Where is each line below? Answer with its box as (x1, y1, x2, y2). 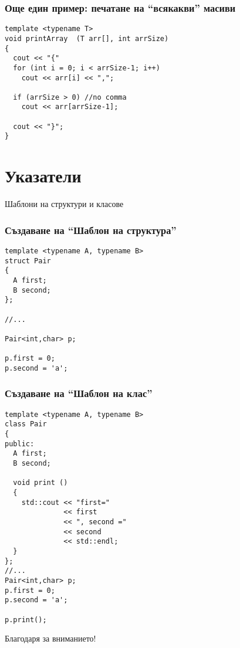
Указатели (5, 164, 82, 188)
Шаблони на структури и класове (5, 198, 124, 210)
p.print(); (5, 615, 47, 624)
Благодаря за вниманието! (5, 632, 96, 644)
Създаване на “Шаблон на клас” (5, 386, 153, 401)
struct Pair (5, 256, 51, 265)
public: (5, 439, 35, 448)
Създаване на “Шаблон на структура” (5, 222, 177, 237)
